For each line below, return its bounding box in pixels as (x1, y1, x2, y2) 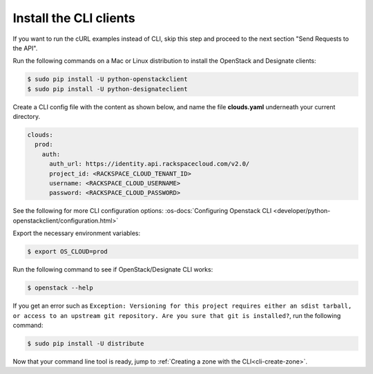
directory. (12, 113, 41, 121)
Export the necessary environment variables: (12, 229, 141, 238)
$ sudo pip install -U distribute (27, 339, 144, 347)
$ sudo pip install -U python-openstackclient (27, 75, 188, 83)
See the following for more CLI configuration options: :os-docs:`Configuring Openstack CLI (12, 207, 272, 215)
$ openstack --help (27, 284, 93, 292)
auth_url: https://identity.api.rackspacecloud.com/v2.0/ (49, 160, 250, 168)
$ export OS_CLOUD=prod (27, 247, 108, 256)
